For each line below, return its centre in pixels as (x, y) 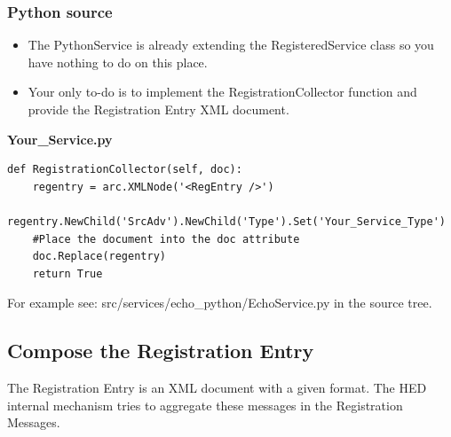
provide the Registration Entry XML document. (158, 109)
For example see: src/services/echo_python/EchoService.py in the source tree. (220, 303)
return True (67, 273)
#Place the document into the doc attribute (166, 239)
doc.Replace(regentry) (99, 257)
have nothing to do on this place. (118, 62)
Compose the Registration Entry (161, 351)
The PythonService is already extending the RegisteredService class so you (231, 45)
